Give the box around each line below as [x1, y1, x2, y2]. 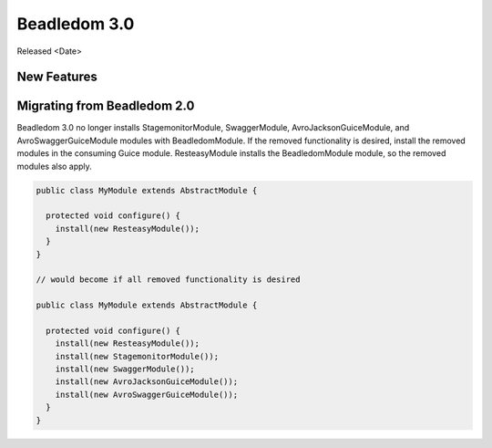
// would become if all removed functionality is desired [36, 275, 301, 285]
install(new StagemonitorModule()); [55, 351, 219, 361]
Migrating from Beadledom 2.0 [16, 99, 195, 114]
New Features [16, 69, 97, 85]
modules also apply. [16, 161, 93, 172]
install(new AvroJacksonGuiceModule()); [55, 377, 239, 387]
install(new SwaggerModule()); [55, 364, 195, 374]
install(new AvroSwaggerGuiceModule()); [55, 389, 239, 400]
